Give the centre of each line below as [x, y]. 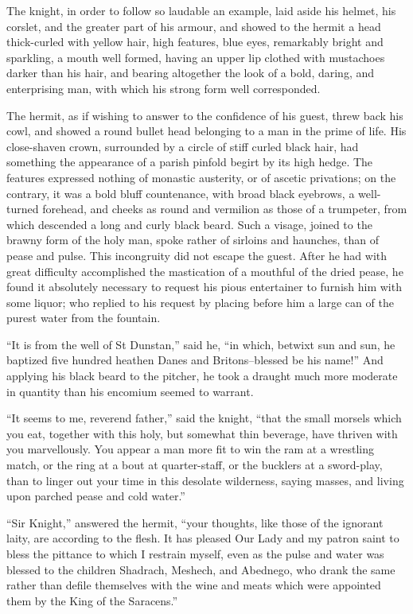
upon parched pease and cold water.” [96, 496]
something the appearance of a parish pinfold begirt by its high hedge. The [190, 162]
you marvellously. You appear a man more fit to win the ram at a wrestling [190, 449]
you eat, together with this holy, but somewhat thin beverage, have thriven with [202, 433]
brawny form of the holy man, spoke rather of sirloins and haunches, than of [193, 240]
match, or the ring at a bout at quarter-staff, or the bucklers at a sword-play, [195, 465]
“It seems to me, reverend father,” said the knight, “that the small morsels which [204, 418]
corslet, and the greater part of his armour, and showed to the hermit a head [194, 26]
